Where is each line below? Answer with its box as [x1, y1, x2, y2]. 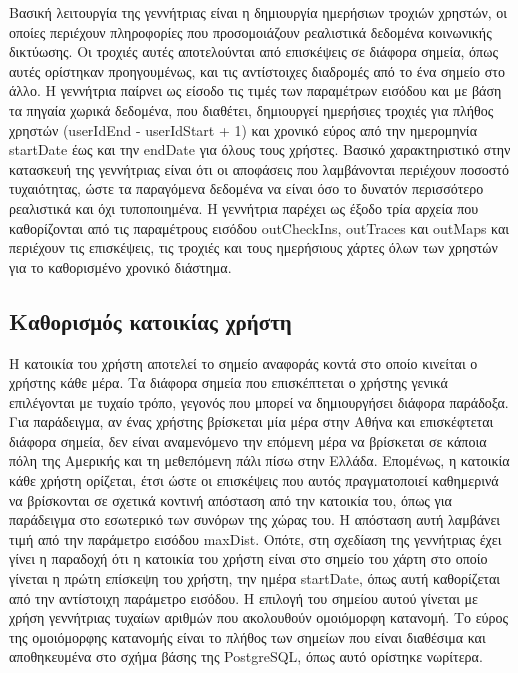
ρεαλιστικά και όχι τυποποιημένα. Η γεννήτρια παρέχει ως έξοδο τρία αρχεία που [9, 197, 479, 218]
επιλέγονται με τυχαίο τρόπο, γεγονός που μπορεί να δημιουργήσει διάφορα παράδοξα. [9, 391, 509, 412]
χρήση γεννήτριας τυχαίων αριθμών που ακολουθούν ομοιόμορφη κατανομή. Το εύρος [9, 607, 509, 628]
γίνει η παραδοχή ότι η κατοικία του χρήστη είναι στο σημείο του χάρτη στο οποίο [9, 548, 488, 569]
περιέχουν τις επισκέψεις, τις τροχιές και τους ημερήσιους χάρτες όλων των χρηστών [9, 237, 498, 258]
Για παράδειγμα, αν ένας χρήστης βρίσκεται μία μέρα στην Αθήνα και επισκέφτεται [9, 411, 494, 432]
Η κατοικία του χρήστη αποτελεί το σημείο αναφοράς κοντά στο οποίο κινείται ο [9, 352, 478, 373]
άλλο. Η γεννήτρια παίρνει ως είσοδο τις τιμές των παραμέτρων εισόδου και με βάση [9, 80, 502, 101]
